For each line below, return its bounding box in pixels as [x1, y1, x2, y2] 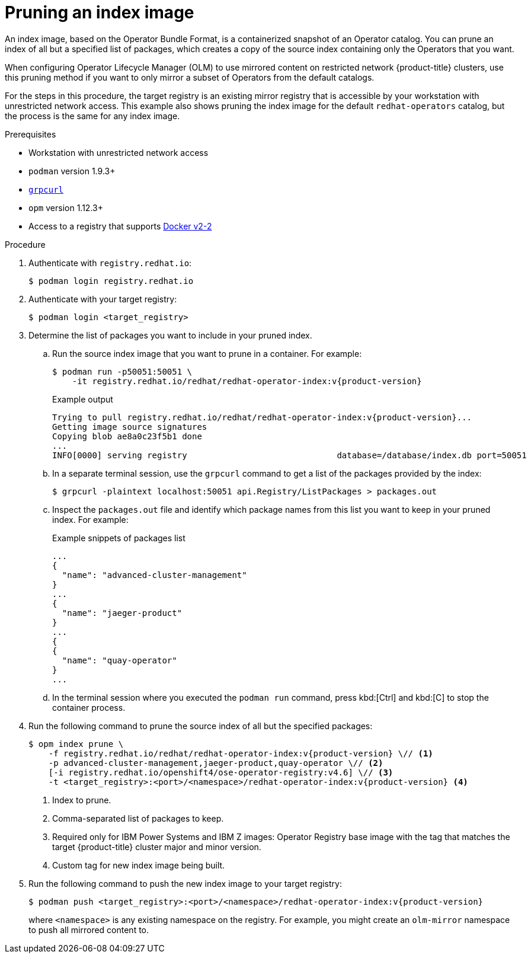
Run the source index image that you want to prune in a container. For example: [52, 348, 362, 359]
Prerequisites [5, 129, 56, 139]
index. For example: [52, 514, 129, 525]
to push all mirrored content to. [28, 924, 149, 935]
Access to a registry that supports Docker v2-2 [28, 221, 212, 231]
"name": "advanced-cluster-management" [62, 570, 247, 580]
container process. [52, 702, 126, 713]
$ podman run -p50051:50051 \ [52, 366, 193, 376]
